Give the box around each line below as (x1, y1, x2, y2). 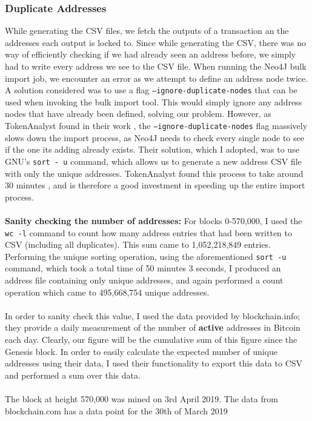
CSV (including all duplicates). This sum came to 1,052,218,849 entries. (5, 238, 271, 251)
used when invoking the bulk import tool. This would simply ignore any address (5, 95, 302, 108)
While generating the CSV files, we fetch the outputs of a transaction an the (5, 24, 289, 37)
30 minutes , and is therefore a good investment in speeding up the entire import (5, 179, 305, 191)
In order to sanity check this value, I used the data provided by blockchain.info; (5, 309, 300, 322)
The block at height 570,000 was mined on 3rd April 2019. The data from (5, 392, 278, 405)
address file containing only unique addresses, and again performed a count (5, 274, 284, 286)
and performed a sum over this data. (5, 368, 141, 381)
